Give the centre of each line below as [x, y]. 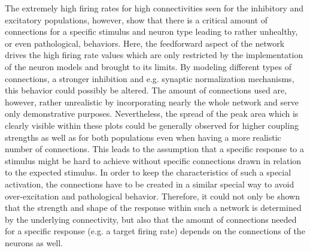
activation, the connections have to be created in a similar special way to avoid [150, 184]
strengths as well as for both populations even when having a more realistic [143, 137]
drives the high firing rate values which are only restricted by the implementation [154, 55]
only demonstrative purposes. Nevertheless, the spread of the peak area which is [152, 114]
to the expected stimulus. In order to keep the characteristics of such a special [148, 172]
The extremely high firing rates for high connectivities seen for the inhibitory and [154, 8]
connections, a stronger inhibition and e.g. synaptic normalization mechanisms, [150, 78]
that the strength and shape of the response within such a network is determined [153, 208]
